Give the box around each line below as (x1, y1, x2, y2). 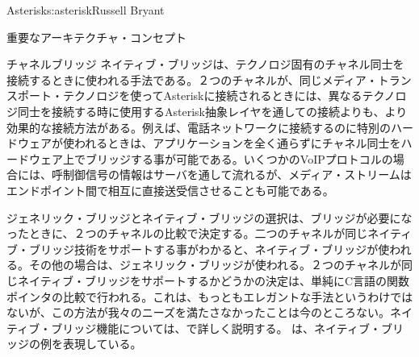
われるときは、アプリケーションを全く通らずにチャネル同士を (73, 135, 401, 152)
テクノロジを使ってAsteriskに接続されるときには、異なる (62, 87, 362, 104)
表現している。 (62, 335, 142, 352)
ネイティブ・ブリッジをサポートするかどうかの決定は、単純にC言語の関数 (17, 272, 409, 289)
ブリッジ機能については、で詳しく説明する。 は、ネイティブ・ (51, 319, 381, 336)
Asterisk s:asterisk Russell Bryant (6, 2, 165, 18)
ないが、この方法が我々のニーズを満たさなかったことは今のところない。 (6, 304, 391, 321)
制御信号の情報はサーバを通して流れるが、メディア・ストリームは (62, 166, 412, 183)
